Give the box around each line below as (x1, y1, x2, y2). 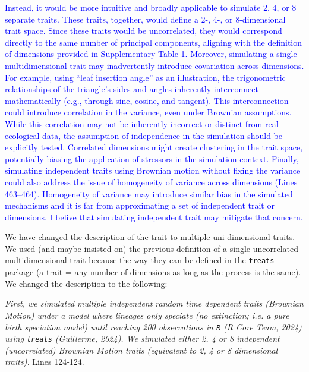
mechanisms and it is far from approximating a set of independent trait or (5, 199, 275, 212)
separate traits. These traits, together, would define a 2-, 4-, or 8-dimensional (5, 12, 286, 25)
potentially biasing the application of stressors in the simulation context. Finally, (5, 152, 299, 165)
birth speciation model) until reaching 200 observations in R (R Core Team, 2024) (5, 320, 302, 333)
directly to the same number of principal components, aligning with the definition (5, 36, 302, 48)
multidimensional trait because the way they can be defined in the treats (5, 254, 275, 266)
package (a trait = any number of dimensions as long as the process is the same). (5, 266, 301, 278)
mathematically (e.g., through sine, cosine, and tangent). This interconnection (5, 94, 289, 106)
